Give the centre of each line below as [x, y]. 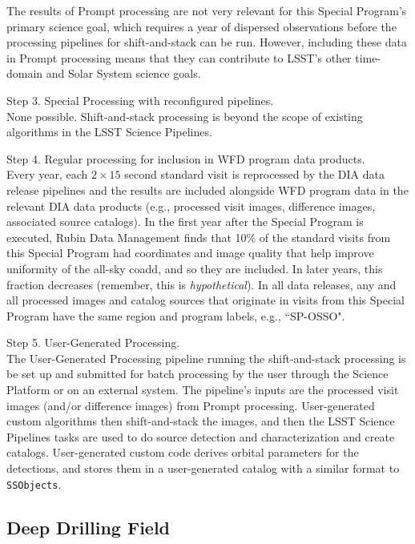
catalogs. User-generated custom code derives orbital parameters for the [183, 452]
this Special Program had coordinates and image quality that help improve [190, 253]
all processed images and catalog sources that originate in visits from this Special [205, 300]
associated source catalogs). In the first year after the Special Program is [185, 222]
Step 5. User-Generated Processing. [93, 343]
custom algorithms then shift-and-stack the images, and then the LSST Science [201, 421]
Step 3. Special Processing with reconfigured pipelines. [140, 100]
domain [25, 73]
